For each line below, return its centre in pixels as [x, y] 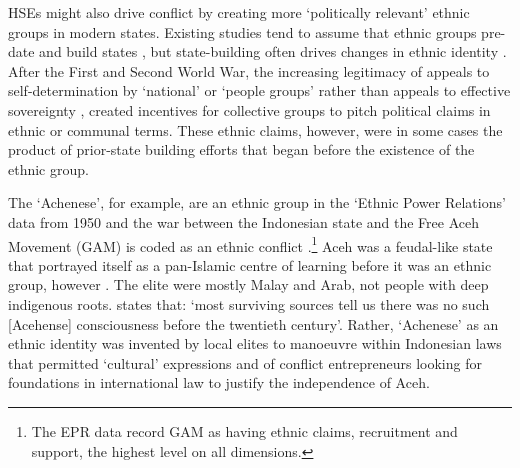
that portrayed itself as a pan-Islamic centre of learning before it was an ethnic [250, 264]
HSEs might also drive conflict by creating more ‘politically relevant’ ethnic [239, 12]
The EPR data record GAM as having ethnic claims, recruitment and [244, 430]
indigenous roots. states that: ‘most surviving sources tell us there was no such [249, 303]
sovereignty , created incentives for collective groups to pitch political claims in [249, 109]
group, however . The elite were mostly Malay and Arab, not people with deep [248, 284]
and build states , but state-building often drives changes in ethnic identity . [273, 51]
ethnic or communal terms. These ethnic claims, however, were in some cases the [255, 129]
